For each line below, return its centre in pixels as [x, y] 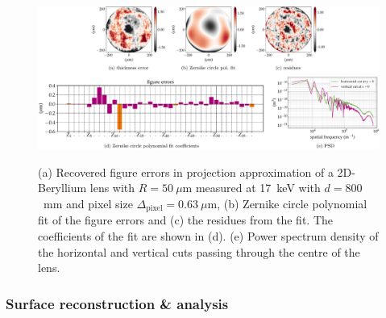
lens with [112, 188]
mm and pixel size [88, 203]
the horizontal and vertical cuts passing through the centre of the [199, 251]
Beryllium [62, 188]
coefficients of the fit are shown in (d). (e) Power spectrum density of [208, 236]
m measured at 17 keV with [251, 188]
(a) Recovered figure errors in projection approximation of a [186, 172]
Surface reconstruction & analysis [117, 303]
